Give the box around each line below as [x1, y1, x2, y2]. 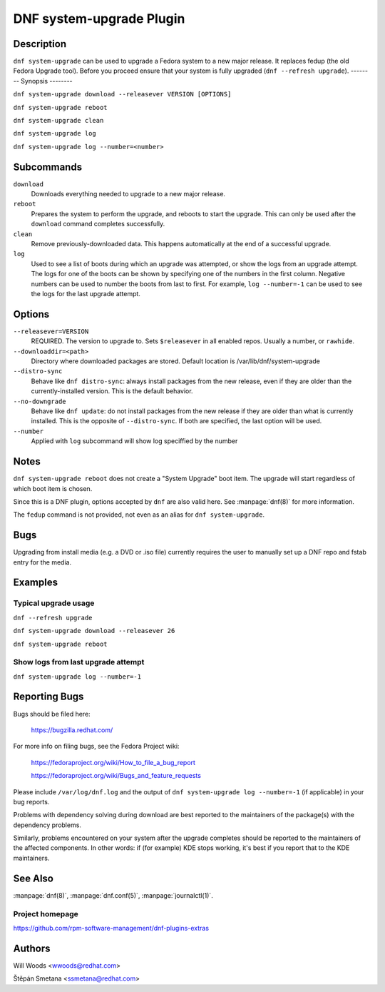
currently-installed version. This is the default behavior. [31, 387, 193, 395]
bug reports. [13, 797, 50, 806]
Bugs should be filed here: [13, 709, 91, 718]
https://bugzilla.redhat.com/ [31, 725, 113, 734]
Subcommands [13, 161, 82, 173]
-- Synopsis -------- [13, 76, 73, 85]
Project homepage [13, 909, 78, 918]
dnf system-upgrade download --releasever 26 [13, 627, 175, 635]
